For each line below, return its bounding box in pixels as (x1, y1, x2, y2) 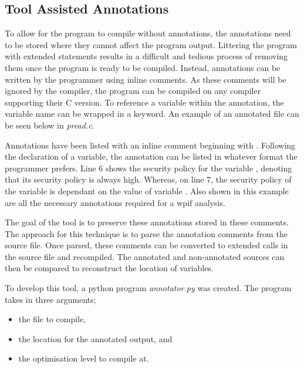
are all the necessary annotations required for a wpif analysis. (5, 196, 225, 208)
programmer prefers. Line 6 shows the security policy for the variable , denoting (5, 161, 292, 174)
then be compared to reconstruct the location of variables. (5, 262, 214, 274)
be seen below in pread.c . (5, 119, 94, 131)
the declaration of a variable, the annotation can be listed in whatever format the (5, 150, 298, 163)
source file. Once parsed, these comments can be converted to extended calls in (5, 239, 288, 251)
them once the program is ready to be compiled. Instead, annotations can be (5, 61, 281, 73)
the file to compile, (18, 313, 86, 325)
